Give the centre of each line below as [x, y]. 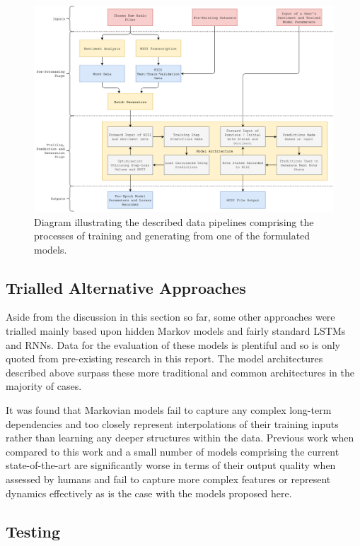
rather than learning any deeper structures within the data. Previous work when [180, 438]
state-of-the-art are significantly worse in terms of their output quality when [171, 465]
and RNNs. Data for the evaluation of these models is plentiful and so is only [173, 344]
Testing [33, 531]
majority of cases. [44, 386]
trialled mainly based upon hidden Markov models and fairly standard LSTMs [176, 331]
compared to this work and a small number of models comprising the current [173, 451]
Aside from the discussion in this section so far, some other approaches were [170, 317]
